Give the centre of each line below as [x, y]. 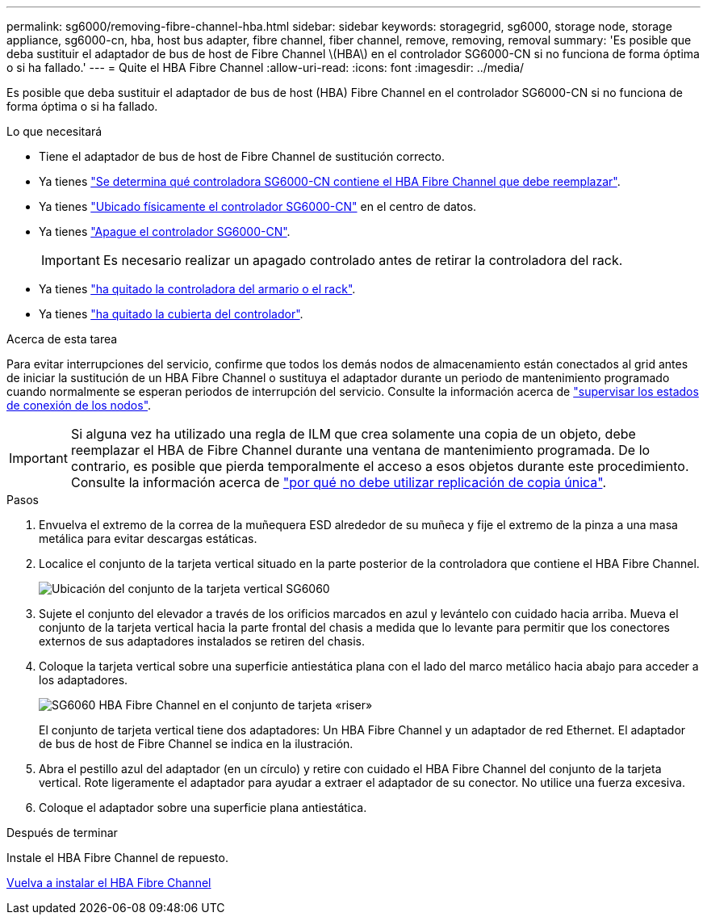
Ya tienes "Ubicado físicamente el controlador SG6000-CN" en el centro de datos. [258, 206]
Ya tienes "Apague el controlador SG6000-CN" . [165, 231]
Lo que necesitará [54, 131]
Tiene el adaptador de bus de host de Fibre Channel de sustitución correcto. [242, 156]
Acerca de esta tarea [62, 339]
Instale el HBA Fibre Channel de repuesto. [117, 858]
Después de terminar [62, 833]
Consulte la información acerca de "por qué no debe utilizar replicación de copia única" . [339, 482]
